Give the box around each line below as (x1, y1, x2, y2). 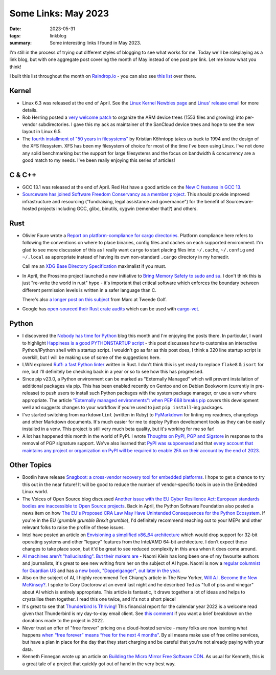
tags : (9, 32, 21, 38)
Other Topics (9, 461, 52, 470)
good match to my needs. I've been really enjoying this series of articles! (22, 157, 175, 163)
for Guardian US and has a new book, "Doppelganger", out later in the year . (22, 567, 181, 574)
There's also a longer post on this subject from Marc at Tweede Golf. (22, 297, 167, 303)
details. (22, 107, 38, 113)
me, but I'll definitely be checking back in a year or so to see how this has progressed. (22, 369, 204, 375)
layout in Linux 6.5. (22, 129, 62, 135)
